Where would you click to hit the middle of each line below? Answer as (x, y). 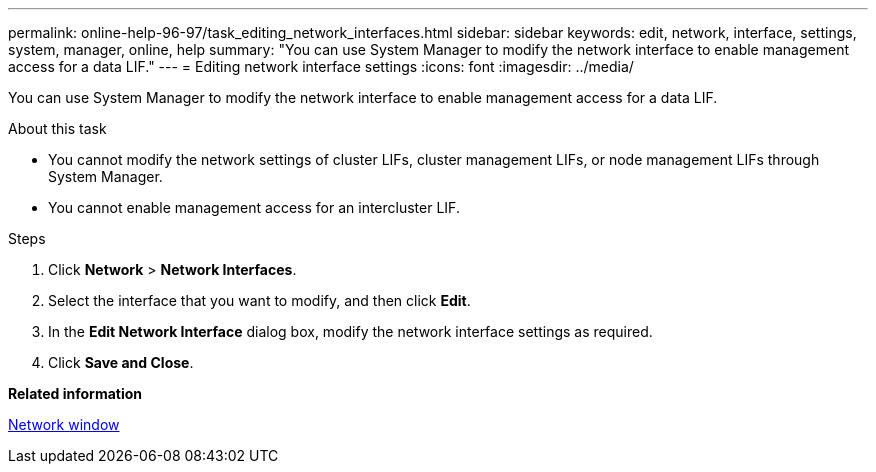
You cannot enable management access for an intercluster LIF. (254, 207)
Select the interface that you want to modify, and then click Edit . (259, 300)
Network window (64, 424)
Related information (75, 393)
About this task (57, 128)
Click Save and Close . (121, 362)
